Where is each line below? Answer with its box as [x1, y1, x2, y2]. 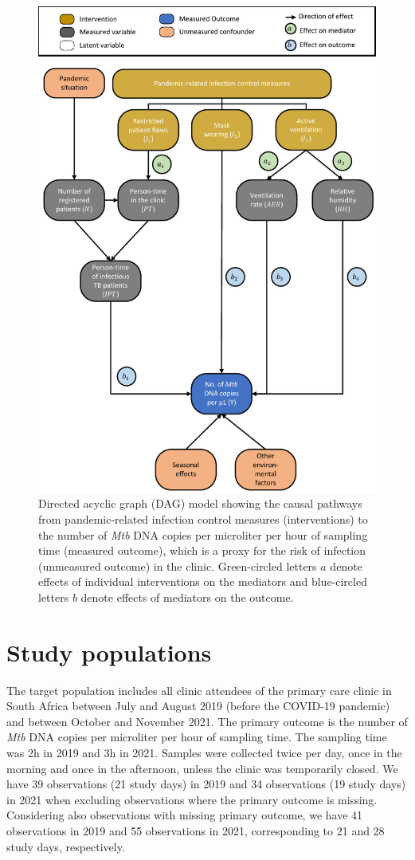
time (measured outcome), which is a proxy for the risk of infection [38, 542, 366, 559]
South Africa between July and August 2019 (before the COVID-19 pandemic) [6, 697, 390, 714]
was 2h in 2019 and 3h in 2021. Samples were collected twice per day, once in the [6, 744, 402, 761]
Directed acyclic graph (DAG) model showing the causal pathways [38, 495, 362, 512]
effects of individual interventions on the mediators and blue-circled [38, 573, 367, 590]
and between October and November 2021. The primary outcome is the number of [6, 713, 408, 729]
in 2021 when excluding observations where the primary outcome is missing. [6, 791, 378, 807]
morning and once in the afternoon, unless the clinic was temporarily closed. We [6, 760, 398, 776]
